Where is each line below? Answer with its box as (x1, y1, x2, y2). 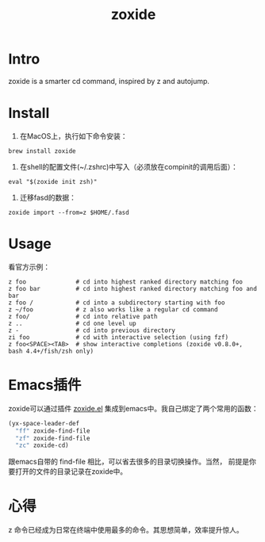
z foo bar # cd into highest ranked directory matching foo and (8, 284, 258, 292)
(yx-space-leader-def (8, 419, 80, 427)
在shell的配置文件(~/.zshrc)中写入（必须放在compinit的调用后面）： (19, 162, 238, 171)
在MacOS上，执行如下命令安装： (19, 131, 128, 140)
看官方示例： (8, 261, 50, 271)
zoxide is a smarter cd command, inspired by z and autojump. (8, 76, 210, 86)
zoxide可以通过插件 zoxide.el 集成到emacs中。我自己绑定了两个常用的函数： (8, 403, 259, 413)
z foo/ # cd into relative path (8, 312, 158, 320)
